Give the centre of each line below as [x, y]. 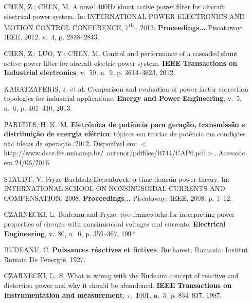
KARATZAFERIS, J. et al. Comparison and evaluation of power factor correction [126, 88]
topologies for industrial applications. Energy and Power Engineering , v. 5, [123, 98]
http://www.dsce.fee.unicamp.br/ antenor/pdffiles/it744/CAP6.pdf [105, 153]
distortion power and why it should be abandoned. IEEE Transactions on [118, 285]
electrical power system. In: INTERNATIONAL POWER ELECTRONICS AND [125, 16]
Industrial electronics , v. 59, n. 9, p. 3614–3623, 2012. [90, 72]
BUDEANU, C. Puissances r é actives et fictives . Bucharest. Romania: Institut [126, 250]
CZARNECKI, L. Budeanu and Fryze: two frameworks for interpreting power [119, 214]
